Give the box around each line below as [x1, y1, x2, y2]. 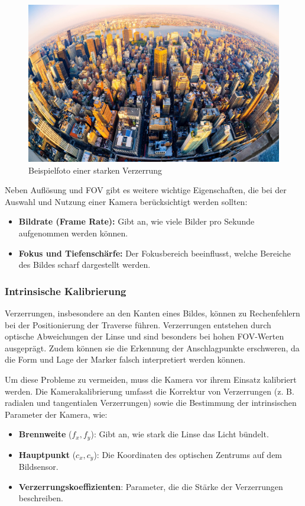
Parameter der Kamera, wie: [5, 408, 108, 420]
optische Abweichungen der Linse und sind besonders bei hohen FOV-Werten [5, 330, 284, 342]
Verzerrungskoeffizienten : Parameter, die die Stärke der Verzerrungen [18, 480, 283, 492]
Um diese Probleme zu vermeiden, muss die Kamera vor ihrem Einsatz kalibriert [5, 373, 297, 385]
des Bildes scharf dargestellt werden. [18, 258, 151, 271]
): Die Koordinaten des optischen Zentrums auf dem [93, 448, 283, 460]
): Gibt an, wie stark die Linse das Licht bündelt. [90, 428, 269, 440]
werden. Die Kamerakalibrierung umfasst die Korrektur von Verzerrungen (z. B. [5, 385, 294, 397]
